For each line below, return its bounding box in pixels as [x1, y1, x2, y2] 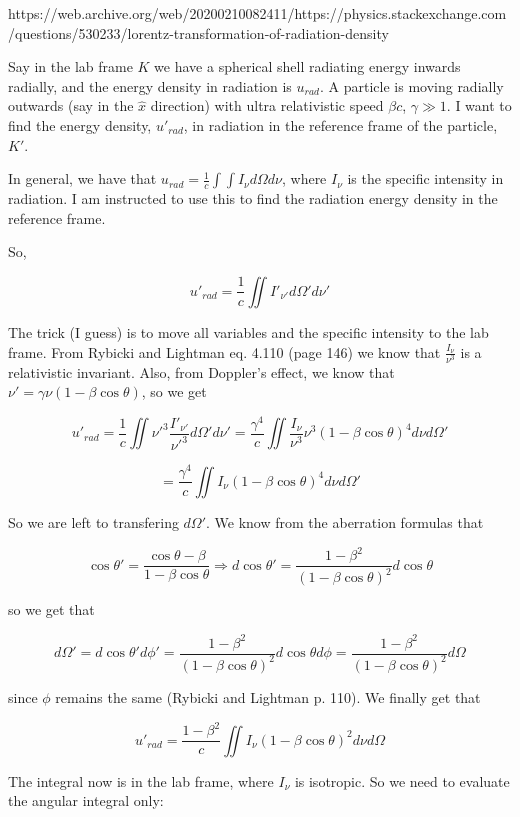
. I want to [446, 95, 512, 116]
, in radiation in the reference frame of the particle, [183, 114, 498, 135]
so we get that [8, 599, 95, 620]
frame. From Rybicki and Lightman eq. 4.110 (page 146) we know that [8, 341, 441, 362]
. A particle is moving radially [320, 75, 504, 96]
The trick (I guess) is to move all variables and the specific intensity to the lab [8, 321, 489, 342]
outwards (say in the [8, 95, 134, 116]
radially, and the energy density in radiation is [8, 75, 292, 96]
